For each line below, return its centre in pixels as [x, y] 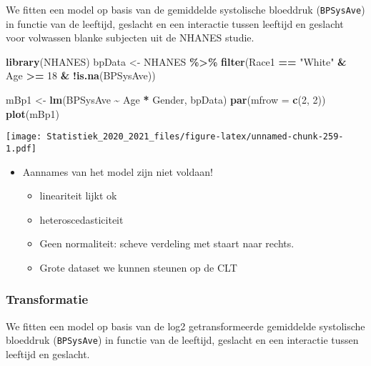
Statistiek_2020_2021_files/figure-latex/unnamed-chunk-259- [195, 137]
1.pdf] [21, 148]
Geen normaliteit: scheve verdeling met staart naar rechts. [167, 243]
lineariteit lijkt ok [78, 196]
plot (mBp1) [33, 113]
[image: [24, 137]
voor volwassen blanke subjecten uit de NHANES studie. [130, 38]
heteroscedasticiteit [81, 219]
